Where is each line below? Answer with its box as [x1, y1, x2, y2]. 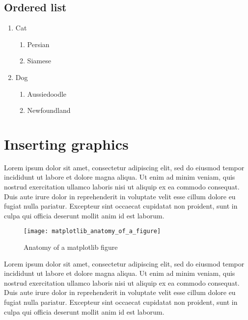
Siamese [27, 55, 51, 66]
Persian [27, 39, 50, 49]
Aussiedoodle [27, 88, 67, 99]
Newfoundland [27, 105, 71, 115]
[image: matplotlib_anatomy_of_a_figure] [24, 228, 161, 235]
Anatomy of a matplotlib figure [24, 242, 118, 252]
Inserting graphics [4, 133, 129, 154]
